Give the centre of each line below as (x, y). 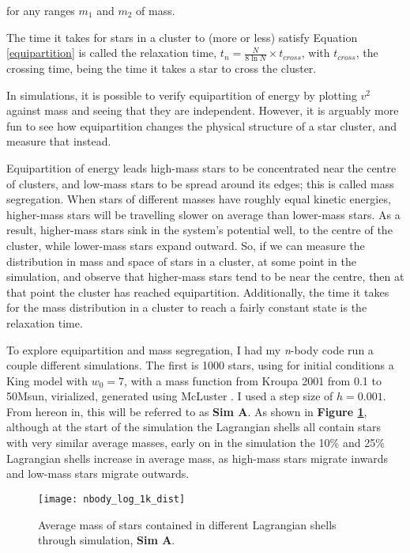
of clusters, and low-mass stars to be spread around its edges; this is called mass (200, 183)
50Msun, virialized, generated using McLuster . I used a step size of (170, 396)
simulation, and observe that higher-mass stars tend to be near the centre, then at (205, 276)
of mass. (156, 10)
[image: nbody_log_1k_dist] (112, 499)
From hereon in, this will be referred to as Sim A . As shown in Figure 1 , (187, 411)
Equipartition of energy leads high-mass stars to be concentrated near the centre (201, 167)
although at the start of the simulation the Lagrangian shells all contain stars (194, 427)
